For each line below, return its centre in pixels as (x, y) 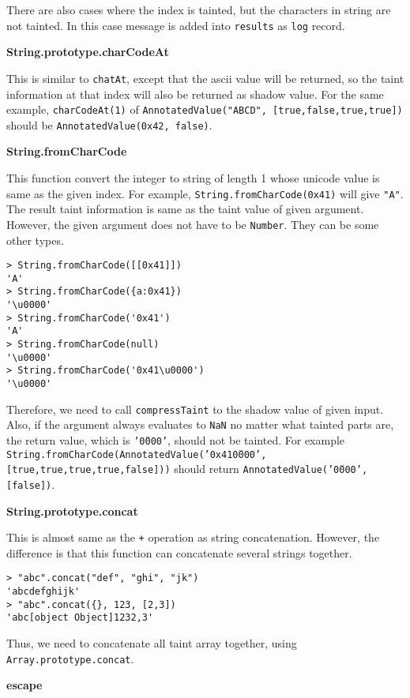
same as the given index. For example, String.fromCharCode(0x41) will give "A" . (205, 193)
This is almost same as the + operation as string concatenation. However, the (193, 537)
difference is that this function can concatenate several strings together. (179, 552)
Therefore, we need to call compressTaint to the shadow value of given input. (195, 409)
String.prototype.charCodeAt (88, 52)
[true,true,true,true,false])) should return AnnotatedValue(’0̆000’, (187, 469)
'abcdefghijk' (43, 592)
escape (24, 685)
